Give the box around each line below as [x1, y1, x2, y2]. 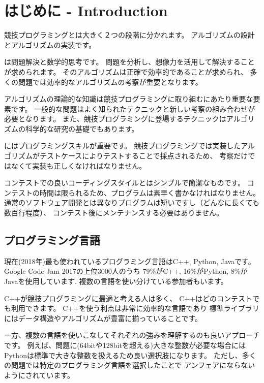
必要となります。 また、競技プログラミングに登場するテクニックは [4, 113, 226, 124]
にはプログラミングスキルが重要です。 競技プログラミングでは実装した [4, 140, 241, 151]
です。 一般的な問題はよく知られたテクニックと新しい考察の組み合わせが [11, 103, 255, 114]
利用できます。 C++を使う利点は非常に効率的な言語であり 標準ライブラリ [11, 303, 259, 313]
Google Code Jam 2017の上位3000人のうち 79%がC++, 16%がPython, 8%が [4, 266, 248, 276]
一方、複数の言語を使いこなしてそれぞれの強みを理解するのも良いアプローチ [4, 330, 260, 340]
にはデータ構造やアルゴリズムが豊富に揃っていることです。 [4, 312, 202, 323]
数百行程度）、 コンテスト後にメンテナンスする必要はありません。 [4, 207, 223, 218]
